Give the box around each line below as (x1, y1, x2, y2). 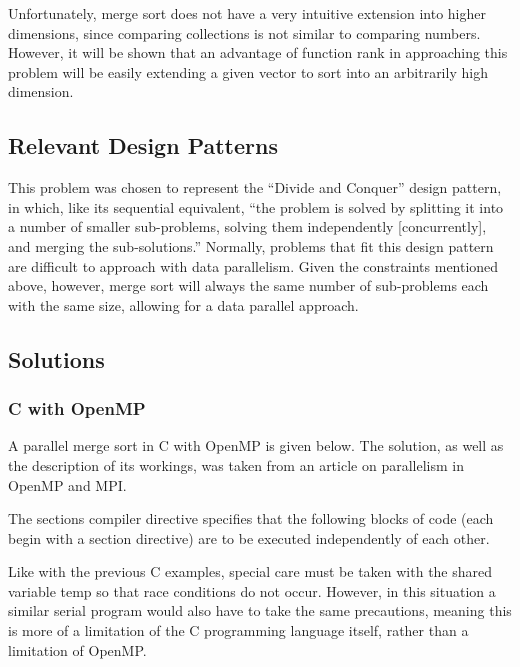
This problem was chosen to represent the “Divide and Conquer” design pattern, (8, 177, 502, 198)
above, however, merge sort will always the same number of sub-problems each (8, 275, 489, 296)
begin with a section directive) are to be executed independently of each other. (8, 527, 490, 548)
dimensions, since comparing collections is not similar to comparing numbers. (8, 22, 481, 43)
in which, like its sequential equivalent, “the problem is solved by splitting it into (8, 196, 504, 217)
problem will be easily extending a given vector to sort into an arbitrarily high (8, 61, 488, 82)
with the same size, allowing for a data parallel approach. (8, 294, 359, 315)
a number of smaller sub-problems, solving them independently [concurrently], (8, 216, 487, 237)
